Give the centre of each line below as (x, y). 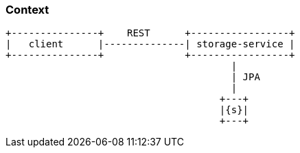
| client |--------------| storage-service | (150, 44)
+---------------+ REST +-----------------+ (150, 33)
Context (27, 10)
